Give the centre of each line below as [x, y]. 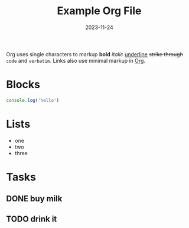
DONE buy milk [34, 199]
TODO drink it [32, 219]
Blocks [23, 85]
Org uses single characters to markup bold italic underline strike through [94, 54]
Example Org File [99, 11]
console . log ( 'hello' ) [33, 100]
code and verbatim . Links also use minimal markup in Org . [76, 60]
